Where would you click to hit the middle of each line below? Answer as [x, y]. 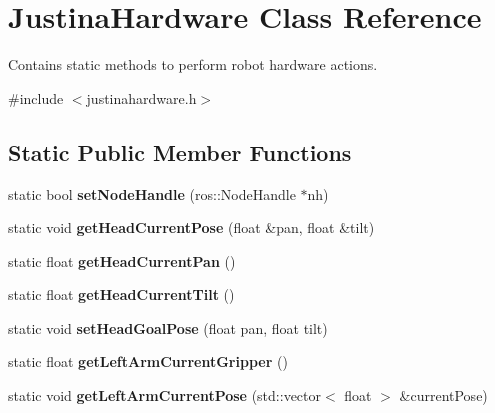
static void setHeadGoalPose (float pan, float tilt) [168, 327]
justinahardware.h [141, 97]
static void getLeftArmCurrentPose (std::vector [165, 395]
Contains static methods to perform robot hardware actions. [193, 64]
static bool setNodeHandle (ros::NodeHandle [152, 193]
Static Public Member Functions [180, 151]
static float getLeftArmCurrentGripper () [148, 361]
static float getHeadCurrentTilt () [121, 294]
